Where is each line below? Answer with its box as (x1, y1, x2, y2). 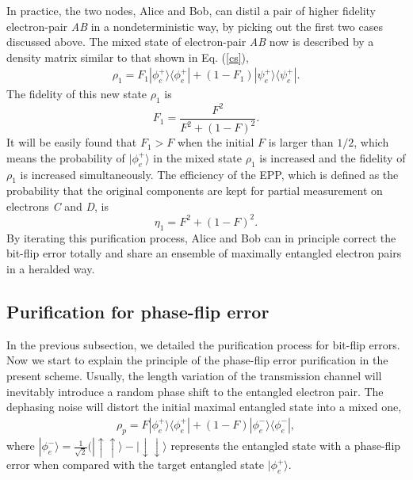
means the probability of (6, 149, 125, 166)
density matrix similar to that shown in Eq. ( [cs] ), (6, 48, 249, 65)
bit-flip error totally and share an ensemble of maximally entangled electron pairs (6, 245, 402, 261)
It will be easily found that (6, 134, 137, 150)
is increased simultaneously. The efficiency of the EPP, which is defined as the (20, 166, 399, 182)
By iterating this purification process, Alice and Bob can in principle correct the (6, 229, 396, 246)
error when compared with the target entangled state (6, 456, 264, 473)
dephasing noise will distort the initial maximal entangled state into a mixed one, (6, 398, 402, 415)
